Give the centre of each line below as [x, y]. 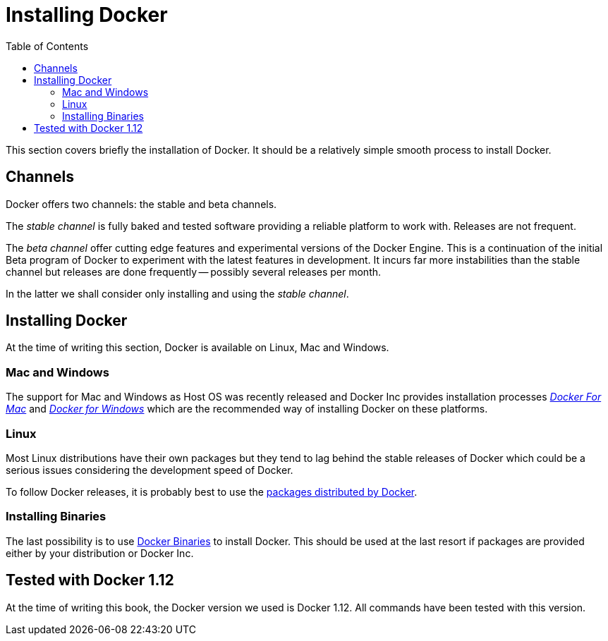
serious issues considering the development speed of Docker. [150, 470]
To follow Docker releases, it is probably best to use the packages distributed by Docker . [212, 492]
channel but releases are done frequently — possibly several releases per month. [194, 271]
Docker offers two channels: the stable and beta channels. [141, 204]
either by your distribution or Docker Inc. [100, 553]
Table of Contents [47, 46]
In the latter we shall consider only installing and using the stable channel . [177, 293]
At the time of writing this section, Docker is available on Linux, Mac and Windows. [197, 348]
